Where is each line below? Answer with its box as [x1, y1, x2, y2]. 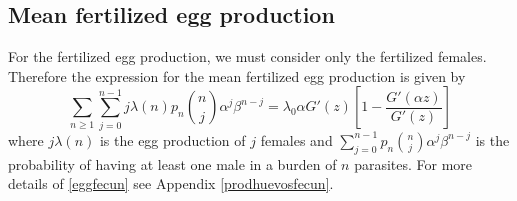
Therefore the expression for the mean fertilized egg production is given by [8, 65, 466, 86]
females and [260, 129, 333, 150]
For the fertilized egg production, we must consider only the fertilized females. [8, 46, 487, 67]
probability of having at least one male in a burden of [8, 153, 337, 174]
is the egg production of [99, 129, 246, 150]
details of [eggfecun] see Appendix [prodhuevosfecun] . [8, 173, 334, 194]
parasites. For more [354, 153, 473, 174]
